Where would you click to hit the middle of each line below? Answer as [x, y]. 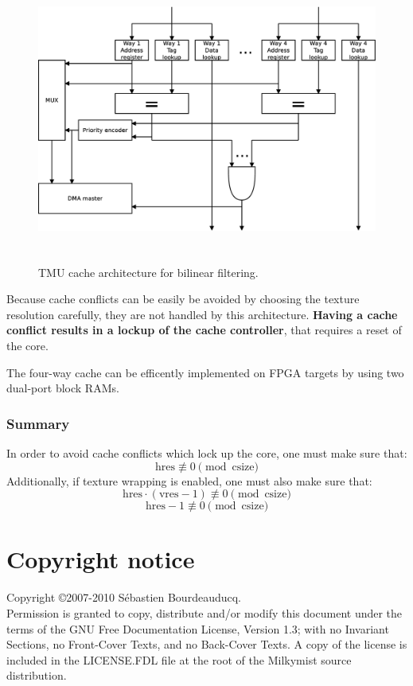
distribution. [37, 675]
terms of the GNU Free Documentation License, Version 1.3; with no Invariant [198, 628]
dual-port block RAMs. [63, 388]
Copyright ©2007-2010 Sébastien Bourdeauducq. [124, 597]
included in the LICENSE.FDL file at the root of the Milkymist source [179, 659]
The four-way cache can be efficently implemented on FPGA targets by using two [205, 372]
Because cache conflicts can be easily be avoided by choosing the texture [183, 299]
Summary [38, 423]
